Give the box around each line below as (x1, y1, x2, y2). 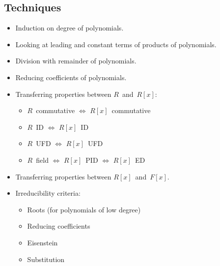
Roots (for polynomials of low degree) (27, 204, 141, 214)
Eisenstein (27, 237, 58, 247)
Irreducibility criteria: (15, 188, 81, 198)
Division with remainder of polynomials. (15, 56, 137, 66)
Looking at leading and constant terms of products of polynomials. (15, 39, 217, 49)
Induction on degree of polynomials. (15, 23, 124, 33)
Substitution (27, 254, 65, 264)
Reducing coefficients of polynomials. (15, 72, 127, 82)
